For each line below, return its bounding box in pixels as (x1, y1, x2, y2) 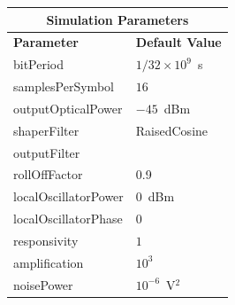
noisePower (13, 275, 73, 293)
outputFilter (13, 143, 80, 161)
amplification (13, 253, 84, 271)
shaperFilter (13, 121, 80, 139)
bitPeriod (13, 55, 64, 74)
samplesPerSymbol (13, 77, 114, 96)
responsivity (13, 231, 79, 249)
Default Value (135, 33, 222, 51)
